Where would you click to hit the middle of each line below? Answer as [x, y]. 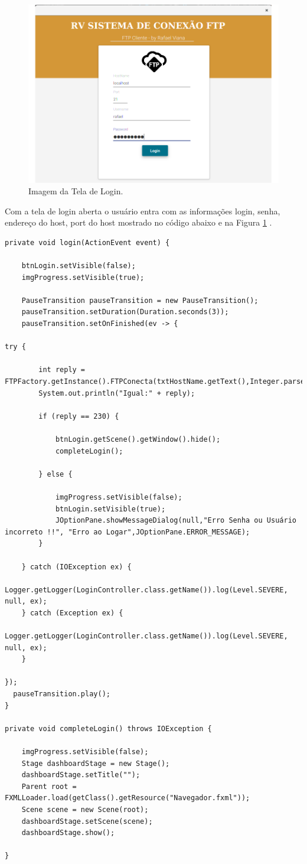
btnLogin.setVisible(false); [79, 266]
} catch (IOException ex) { [76, 567]
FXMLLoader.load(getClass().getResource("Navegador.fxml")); [128, 798]
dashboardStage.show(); [68, 833]
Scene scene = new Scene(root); [85, 809]
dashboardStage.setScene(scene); [87, 821]
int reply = [62, 370]
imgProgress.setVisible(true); [83, 277]
